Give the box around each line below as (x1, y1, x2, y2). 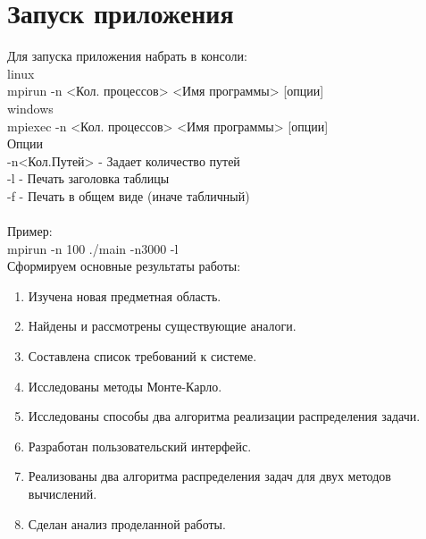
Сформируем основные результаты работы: (7, 257, 241, 275)
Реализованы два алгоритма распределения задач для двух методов (28, 467, 391, 485)
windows (7, 98, 54, 117)
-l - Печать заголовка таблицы (7, 169, 170, 188)
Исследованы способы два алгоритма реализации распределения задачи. (28, 407, 421, 425)
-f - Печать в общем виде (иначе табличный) (7, 186, 250, 205)
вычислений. (28, 484, 97, 502)
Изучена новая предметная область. (28, 286, 221, 305)
